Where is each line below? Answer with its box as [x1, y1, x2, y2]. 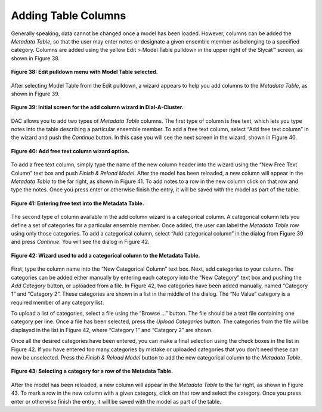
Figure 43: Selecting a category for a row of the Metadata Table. [11, 367, 173, 375]
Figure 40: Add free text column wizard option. [11, 147, 130, 154]
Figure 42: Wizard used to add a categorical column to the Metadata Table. [11, 252, 200, 259]
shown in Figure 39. [11, 90, 60, 97]
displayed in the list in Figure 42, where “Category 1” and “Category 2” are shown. [11, 326, 213, 333]
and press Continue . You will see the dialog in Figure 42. [11, 238, 150, 246]
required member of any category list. [11, 299, 104, 306]
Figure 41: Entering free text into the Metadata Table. [11, 200, 144, 207]
